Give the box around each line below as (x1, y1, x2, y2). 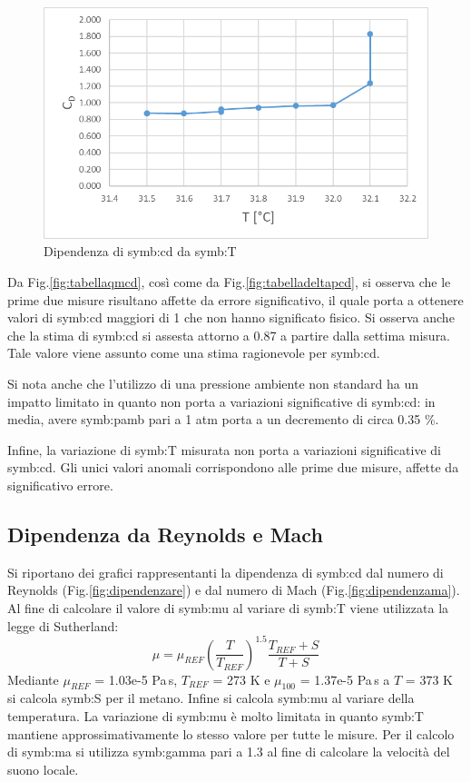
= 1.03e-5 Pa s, (94, 669, 178, 688)
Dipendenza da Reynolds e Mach (7, 520, 323, 548)
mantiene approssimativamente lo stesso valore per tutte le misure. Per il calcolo (7, 724, 455, 743)
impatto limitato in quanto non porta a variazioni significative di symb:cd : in (7, 391, 436, 411)
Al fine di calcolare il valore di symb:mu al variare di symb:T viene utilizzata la (7, 598, 449, 617)
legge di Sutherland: (7, 616, 119, 635)
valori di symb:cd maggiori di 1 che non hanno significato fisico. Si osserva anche (7, 308, 455, 327)
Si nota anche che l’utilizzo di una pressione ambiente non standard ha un (7, 374, 418, 392)
